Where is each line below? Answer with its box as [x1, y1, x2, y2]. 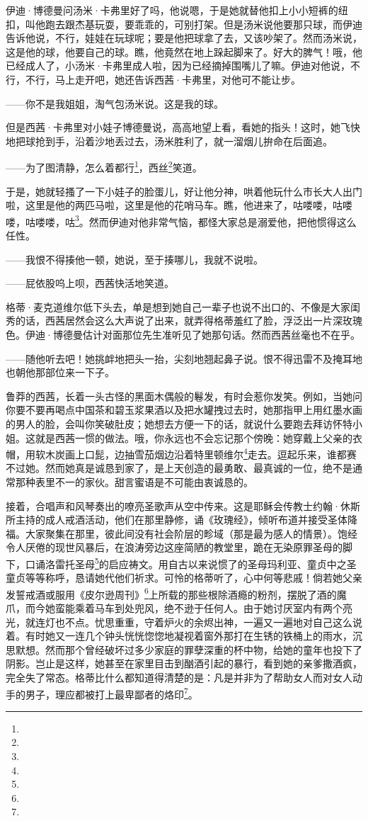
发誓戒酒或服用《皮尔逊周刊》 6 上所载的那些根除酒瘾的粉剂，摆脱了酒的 [6, 584, 337, 601]
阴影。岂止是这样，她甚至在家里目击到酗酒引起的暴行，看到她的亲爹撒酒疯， [6, 656, 362, 671]
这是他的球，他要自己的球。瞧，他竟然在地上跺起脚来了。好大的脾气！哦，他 [6, 44, 362, 59]
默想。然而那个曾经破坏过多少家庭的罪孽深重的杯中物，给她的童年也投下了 [15, 642, 362, 657]
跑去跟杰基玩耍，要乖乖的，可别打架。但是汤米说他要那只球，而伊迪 [45, 16, 362, 31]
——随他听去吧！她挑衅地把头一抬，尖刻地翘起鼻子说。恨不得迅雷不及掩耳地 [6, 351, 362, 366]
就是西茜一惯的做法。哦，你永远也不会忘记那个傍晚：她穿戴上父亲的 [35, 430, 352, 445]
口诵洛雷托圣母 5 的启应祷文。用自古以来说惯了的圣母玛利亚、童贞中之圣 [25, 554, 357, 571]
